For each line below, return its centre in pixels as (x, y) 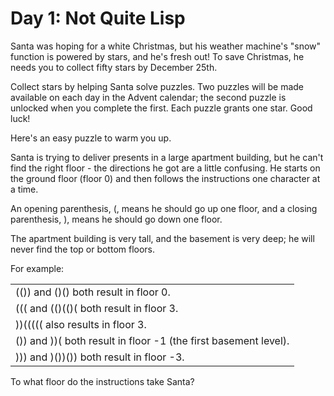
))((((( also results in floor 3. (81, 324)
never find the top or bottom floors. (83, 249)
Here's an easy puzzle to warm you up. (91, 138)
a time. (24, 189)
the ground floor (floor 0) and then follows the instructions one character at (165, 178)
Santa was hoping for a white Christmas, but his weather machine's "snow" (166, 46)
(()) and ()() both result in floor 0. (93, 292)
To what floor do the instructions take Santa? (102, 381)
